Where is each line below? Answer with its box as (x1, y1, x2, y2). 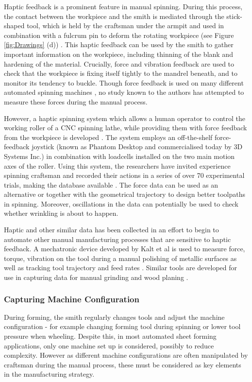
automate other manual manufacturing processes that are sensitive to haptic (4, 234, 231, 244)
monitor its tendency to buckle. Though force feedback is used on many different (4, 77, 244, 87)
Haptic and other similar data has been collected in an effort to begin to (4, 225, 219, 235)
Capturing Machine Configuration (4, 293, 139, 305)
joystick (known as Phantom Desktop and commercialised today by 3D (32, 141, 243, 152)
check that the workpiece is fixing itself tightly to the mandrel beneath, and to (4, 68, 237, 78)
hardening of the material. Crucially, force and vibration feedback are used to (4, 58, 235, 69)
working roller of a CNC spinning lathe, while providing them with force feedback (4, 122, 247, 133)
